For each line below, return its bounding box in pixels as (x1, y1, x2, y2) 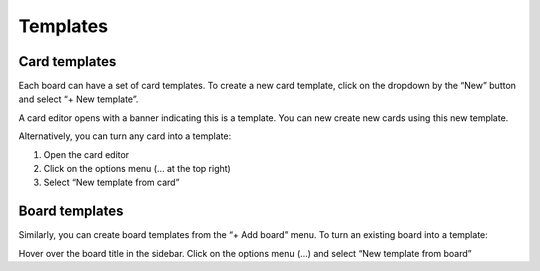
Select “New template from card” (43, 176, 180, 189)
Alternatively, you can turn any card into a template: (18, 130, 232, 142)
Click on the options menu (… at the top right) (43, 163, 232, 175)
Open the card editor (43, 148, 130, 160)
